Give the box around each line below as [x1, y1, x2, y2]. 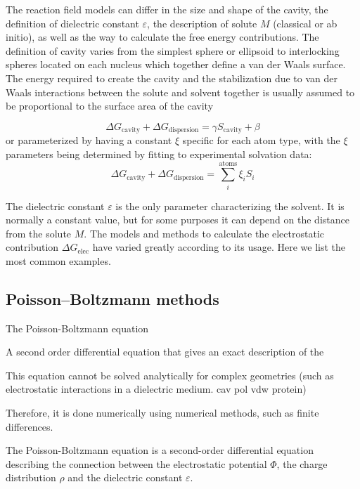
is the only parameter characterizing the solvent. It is [115, 198, 345, 213]
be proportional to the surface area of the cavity [6, 98, 214, 113]
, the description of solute [147, 15, 257, 30]
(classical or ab [273, 15, 337, 30]
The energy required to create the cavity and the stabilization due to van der [6, 70, 337, 85]
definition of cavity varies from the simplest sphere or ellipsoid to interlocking [6, 43, 340, 58]
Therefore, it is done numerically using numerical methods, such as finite [6, 405, 319, 420]
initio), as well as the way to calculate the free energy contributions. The [6, 30, 319, 44]
